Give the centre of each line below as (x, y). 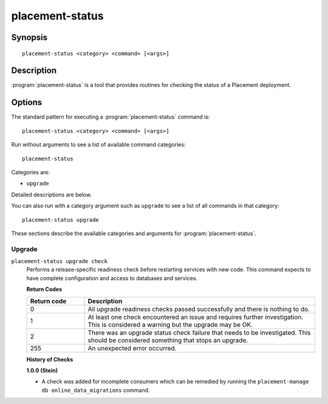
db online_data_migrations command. (96, 390)
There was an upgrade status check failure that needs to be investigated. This (199, 332)
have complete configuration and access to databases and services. (112, 278)
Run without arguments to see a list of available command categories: (98, 145)
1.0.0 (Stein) (42, 370)
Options (27, 102)
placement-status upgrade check (59, 262)
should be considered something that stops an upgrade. (168, 340)
